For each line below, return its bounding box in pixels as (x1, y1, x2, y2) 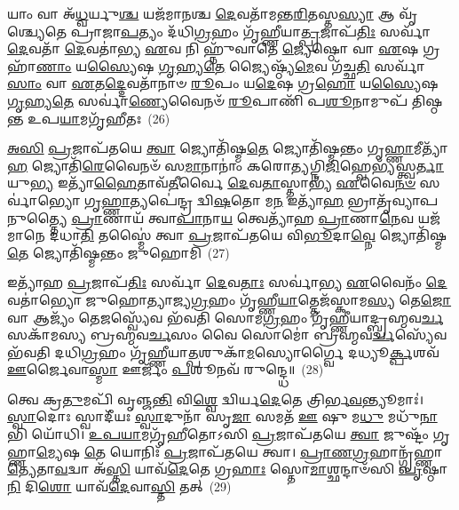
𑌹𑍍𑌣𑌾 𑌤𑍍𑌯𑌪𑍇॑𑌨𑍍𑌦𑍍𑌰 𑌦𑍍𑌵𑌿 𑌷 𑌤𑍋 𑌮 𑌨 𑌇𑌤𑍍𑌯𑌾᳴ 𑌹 (101, 190, 344, 209)
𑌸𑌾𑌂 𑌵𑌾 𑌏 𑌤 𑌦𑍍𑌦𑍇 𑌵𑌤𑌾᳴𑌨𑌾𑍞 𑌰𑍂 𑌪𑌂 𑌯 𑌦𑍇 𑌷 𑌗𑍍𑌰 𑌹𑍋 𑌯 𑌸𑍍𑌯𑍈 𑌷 (7, 74, 439, 92)
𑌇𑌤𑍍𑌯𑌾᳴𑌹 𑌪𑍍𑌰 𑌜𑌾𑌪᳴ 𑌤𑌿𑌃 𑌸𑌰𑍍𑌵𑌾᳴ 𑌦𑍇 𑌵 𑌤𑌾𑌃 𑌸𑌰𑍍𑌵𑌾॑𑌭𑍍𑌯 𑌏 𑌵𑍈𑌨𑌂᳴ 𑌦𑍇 (7, 273, 447, 291)
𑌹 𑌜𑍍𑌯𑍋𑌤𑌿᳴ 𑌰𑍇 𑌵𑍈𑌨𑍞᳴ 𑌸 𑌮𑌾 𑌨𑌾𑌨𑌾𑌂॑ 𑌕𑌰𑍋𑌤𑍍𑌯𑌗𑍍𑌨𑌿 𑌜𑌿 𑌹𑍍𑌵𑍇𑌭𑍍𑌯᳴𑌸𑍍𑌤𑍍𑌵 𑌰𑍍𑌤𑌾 (7, 155, 445, 174)
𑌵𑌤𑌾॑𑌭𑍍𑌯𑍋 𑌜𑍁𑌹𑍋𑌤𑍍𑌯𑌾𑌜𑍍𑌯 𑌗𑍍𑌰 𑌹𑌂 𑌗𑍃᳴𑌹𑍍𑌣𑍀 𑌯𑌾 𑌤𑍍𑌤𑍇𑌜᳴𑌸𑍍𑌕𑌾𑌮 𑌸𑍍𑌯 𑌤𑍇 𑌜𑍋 (7, 290, 452, 308)
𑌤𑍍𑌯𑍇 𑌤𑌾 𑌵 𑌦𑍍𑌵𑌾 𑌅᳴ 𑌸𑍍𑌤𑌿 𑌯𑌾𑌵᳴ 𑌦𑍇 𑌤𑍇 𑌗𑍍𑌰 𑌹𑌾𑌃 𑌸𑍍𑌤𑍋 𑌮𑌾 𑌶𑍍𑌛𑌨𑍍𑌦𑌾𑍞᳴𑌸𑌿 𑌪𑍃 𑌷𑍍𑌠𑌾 (7, 459, 447, 478)
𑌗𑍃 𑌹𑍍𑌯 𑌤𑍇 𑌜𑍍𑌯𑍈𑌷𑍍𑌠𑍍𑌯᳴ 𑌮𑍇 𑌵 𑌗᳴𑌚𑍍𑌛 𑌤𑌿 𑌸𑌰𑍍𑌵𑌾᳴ (158, 56, 425, 75)
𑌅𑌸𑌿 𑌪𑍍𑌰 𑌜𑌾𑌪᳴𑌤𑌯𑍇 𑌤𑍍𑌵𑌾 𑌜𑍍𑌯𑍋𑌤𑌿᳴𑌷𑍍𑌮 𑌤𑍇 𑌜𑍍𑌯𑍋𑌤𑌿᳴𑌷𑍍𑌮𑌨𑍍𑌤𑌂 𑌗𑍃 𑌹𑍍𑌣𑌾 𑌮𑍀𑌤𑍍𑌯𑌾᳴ (7, 139, 447, 157)
